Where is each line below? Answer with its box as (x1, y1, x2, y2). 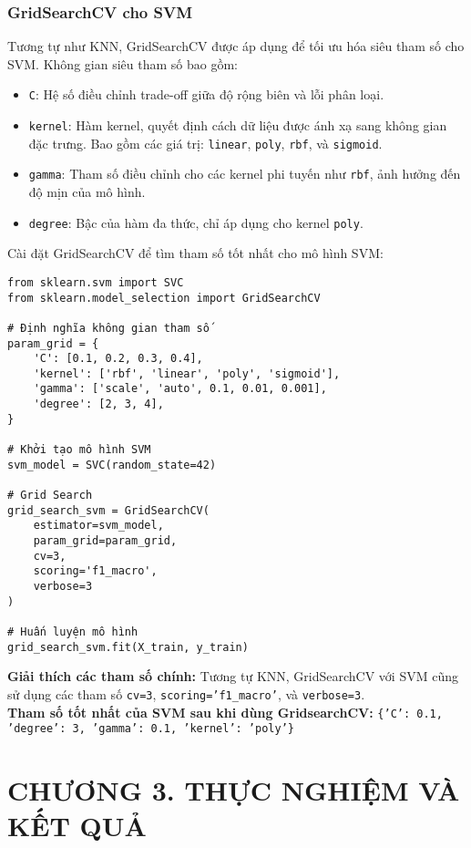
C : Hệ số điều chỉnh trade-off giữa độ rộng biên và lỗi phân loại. (28, 85, 384, 104)
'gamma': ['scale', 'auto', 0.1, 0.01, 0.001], (33, 382, 327, 396)
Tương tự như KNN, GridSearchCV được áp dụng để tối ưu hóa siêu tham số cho (7, 36, 465, 56)
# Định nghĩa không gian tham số (7, 321, 210, 335)
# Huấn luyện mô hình (7, 625, 138, 638)
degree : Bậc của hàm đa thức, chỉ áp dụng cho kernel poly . (28, 212, 363, 232)
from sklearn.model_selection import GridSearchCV (7, 291, 321, 305)
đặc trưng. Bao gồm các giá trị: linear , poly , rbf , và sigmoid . (28, 133, 383, 152)
